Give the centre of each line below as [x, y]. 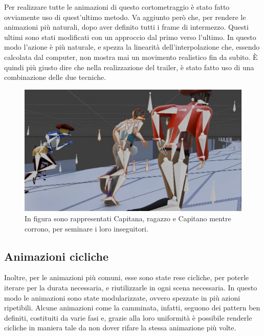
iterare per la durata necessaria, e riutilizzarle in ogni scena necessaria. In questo [131, 287]
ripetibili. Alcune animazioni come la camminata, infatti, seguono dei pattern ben [132, 308]
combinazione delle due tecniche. [55, 77]
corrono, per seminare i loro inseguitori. [86, 228]
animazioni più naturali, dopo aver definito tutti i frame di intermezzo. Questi [126, 27]
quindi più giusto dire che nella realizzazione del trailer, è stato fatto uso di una [129, 67]
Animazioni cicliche [56, 256]
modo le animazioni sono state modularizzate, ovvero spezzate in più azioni [122, 297]
